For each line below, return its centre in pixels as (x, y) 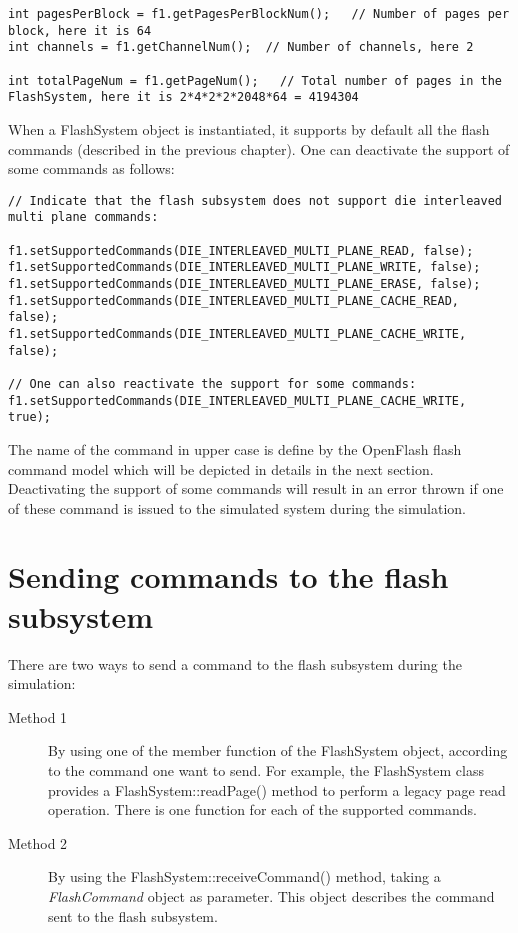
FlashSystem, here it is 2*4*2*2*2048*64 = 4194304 (183, 97)
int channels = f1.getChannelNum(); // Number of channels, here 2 (241, 47)
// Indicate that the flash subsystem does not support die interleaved (255, 200)
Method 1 (38, 716)
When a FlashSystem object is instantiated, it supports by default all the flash (249, 128)
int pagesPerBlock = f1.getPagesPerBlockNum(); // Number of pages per (259, 14)
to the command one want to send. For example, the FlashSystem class (266, 769)
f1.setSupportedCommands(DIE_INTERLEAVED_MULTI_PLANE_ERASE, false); (244, 284)
